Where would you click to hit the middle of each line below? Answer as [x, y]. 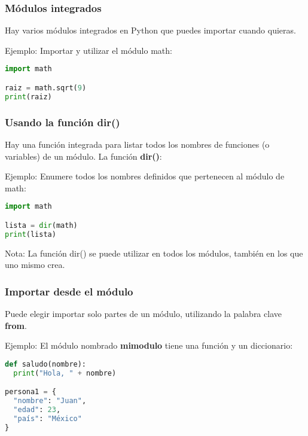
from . [16, 325]
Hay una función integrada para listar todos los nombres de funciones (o [137, 144]
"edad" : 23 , [37, 409]
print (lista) [31, 234]
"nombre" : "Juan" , [50, 401]
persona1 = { [31, 392]
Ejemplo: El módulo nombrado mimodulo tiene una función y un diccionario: [149, 345]
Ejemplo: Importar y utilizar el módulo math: [89, 50]
